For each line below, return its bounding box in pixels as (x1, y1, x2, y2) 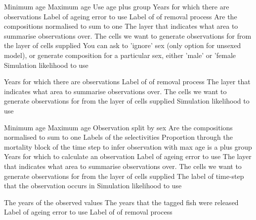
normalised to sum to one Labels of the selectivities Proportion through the (4, 132, 233, 142)
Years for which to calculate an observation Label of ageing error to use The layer (4, 151, 252, 162)
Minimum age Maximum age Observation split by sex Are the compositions (4, 122, 233, 132)
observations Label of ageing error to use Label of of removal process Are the (4, 11, 237, 21)
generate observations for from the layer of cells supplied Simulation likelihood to (4, 96, 250, 106)
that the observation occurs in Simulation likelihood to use (4, 180, 182, 191)
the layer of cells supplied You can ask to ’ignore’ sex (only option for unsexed (4, 40, 241, 51)
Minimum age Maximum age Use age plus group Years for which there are (4, 1, 229, 11)
